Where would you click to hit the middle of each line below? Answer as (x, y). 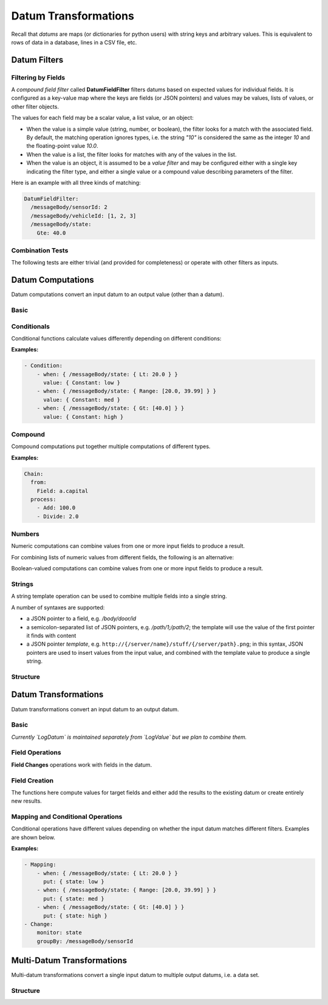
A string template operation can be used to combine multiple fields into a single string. (119, 596)
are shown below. (33, 837)
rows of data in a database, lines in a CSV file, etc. (74, 42)
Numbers (25, 534)
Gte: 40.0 (51, 233)
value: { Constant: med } (82, 399)
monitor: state (59, 933)
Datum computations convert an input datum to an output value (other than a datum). (118, 294)
